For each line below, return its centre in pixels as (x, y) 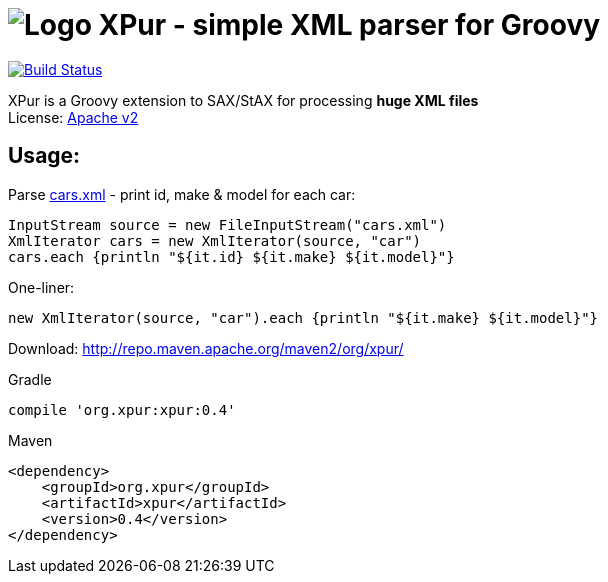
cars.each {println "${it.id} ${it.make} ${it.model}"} (231, 256)
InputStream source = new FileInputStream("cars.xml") (227, 224)
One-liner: (41, 287)
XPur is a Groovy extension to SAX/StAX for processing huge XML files (243, 100)
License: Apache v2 (73, 117)
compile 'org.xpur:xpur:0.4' (122, 409)
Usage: (44, 156)
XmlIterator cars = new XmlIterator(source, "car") (215, 240)
